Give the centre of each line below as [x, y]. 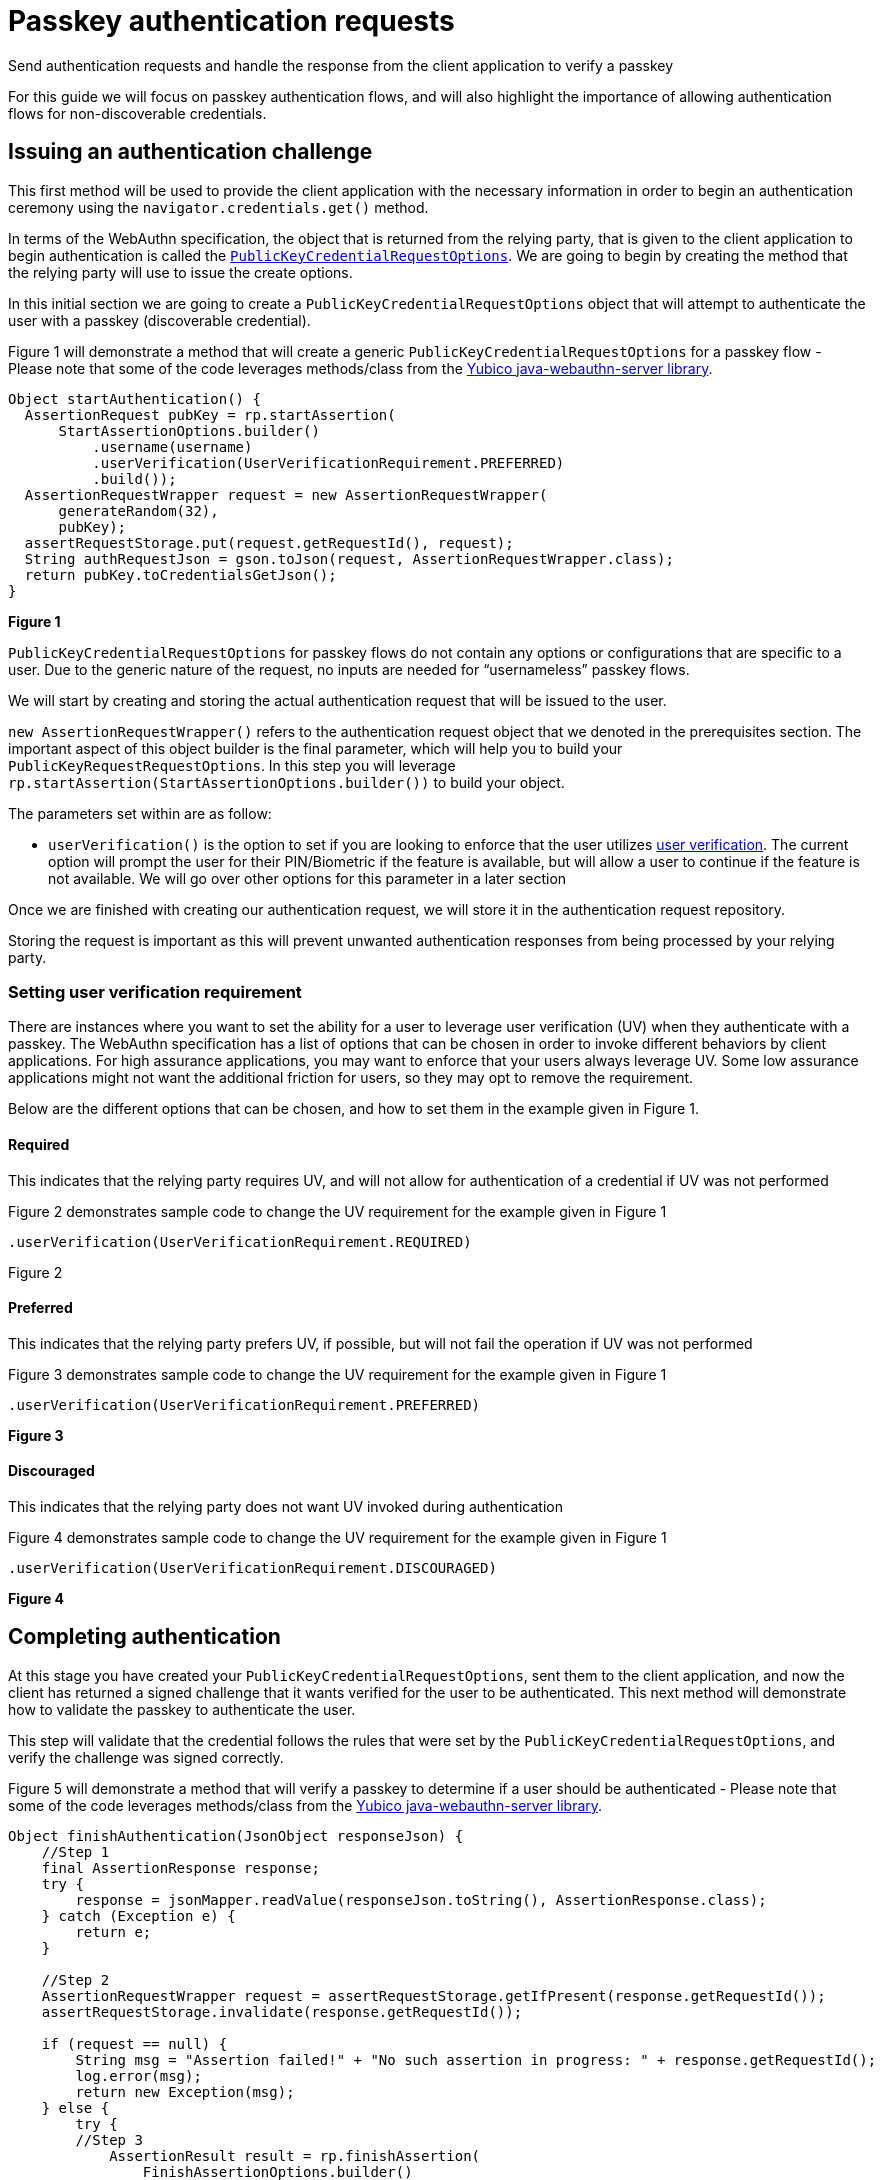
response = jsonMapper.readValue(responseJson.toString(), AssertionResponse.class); [421, 1899]
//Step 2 [75, 1979]
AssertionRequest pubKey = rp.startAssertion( [210, 414]
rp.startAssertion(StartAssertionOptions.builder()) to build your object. [286, 782]
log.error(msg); [138, 2075]
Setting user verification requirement [155, 991]
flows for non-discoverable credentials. [137, 113]
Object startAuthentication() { [134, 398]
